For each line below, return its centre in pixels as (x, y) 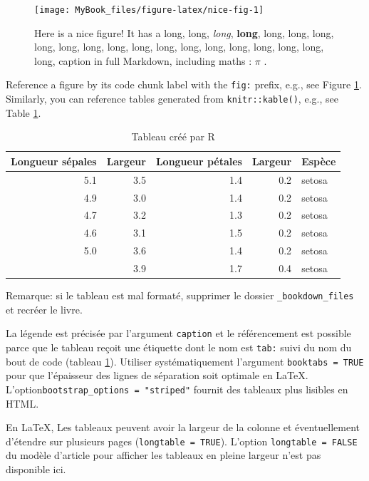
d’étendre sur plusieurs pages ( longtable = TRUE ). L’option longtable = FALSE (182, 441)
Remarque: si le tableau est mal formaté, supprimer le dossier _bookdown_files (180, 295)
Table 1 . (24, 112)
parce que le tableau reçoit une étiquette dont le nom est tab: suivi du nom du (179, 347)
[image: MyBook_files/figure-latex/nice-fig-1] (149, 10)
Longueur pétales (199, 161)
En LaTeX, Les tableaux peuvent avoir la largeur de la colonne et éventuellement (183, 427)
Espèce (319, 161)
